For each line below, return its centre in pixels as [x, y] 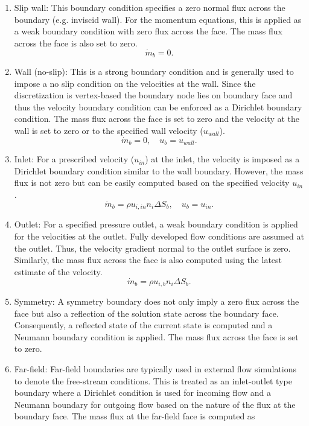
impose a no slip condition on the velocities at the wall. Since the [135, 83]
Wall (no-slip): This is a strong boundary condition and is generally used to [154, 72]
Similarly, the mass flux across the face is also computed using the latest [148, 260]
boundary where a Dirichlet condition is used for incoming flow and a [143, 393]
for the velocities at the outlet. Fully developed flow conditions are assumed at [159, 236]
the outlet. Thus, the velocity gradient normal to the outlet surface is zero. [152, 248]
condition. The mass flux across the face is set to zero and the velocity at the [157, 119]
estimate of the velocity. [58, 271]
